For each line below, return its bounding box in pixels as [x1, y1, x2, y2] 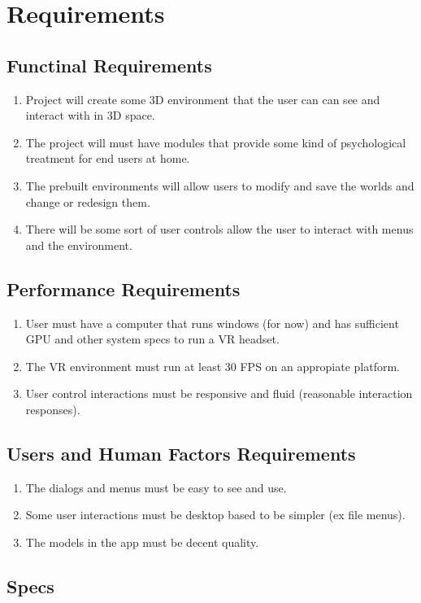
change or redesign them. [25, 193, 150, 210]
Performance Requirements [7, 276, 241, 301]
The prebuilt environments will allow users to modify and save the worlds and [25, 177, 414, 194]
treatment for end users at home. [25, 150, 190, 167]
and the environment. [25, 236, 132, 253]
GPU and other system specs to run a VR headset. [25, 330, 280, 347]
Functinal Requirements [7, 52, 212, 77]
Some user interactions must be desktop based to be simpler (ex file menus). [25, 506, 406, 523]
